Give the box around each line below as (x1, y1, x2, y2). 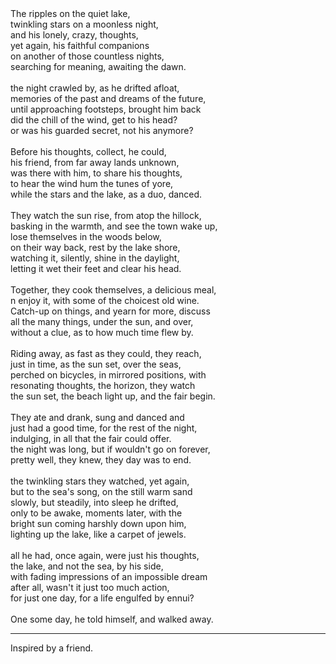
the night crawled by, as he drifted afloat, (10, 82, 180, 94)
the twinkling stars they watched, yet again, (10, 475, 190, 487)
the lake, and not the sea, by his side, (10, 560, 164, 572)
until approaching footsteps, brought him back (10, 103, 202, 115)
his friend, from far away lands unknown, (10, 157, 180, 168)
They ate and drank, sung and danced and (10, 412, 185, 423)
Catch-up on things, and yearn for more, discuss (10, 305, 211, 317)
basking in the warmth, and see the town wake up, (10, 220, 218, 232)
